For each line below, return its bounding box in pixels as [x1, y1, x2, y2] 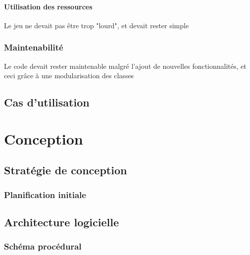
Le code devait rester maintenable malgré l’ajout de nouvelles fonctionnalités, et [4, 60, 247, 71]
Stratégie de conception [4, 162, 127, 178]
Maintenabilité [4, 41, 63, 53]
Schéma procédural [4, 240, 82, 253]
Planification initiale [4, 188, 86, 201]
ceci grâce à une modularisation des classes [4, 70, 134, 81]
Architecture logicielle [4, 214, 119, 229]
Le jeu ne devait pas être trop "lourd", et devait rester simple [4, 20, 189, 30]
